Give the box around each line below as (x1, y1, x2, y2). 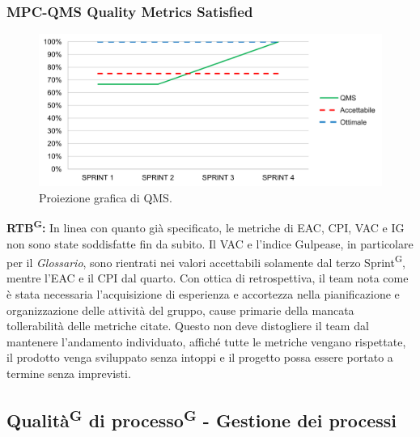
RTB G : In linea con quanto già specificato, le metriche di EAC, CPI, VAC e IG (6, 217, 405, 236)
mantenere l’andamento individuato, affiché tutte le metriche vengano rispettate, (6, 333, 406, 350)
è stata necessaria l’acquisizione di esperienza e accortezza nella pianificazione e (6, 286, 400, 303)
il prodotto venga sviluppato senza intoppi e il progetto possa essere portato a (6, 349, 393, 366)
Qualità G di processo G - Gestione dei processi (6, 405, 397, 433)
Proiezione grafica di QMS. (39, 189, 172, 206)
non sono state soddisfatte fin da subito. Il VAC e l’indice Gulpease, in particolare (6, 235, 414, 252)
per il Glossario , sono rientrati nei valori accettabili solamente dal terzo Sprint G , (6, 252, 405, 270)
